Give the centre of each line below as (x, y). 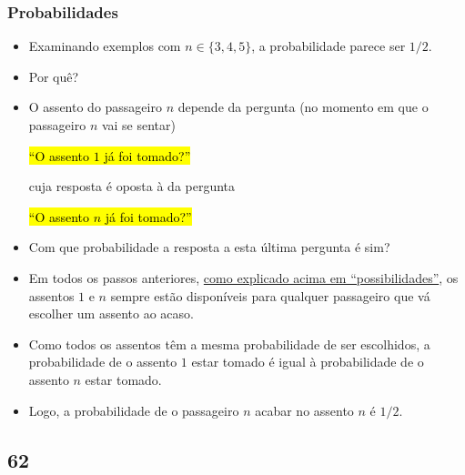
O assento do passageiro (95, 107)
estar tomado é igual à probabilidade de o (308, 362)
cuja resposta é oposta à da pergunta (132, 186)
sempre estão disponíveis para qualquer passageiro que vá (270, 295)
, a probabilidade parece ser (329, 46)
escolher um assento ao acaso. (111, 313)
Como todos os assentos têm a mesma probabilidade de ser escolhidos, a (229, 344)
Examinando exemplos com (105, 46)
